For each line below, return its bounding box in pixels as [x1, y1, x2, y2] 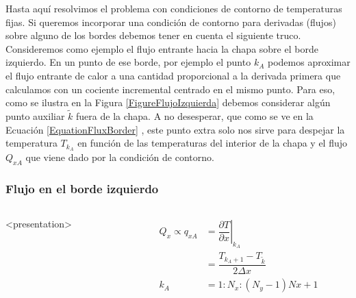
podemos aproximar [267, 55, 351, 69]
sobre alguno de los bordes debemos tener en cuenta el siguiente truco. [5, 28, 301, 42]
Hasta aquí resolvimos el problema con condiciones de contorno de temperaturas [5, 1, 342, 15]
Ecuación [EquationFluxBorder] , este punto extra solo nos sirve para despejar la [5, 122, 345, 136]
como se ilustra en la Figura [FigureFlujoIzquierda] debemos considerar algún [5, 95, 331, 110]
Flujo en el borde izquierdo [5, 179, 159, 197]
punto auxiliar [5, 108, 65, 123]
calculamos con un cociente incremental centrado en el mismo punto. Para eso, [5, 82, 335, 96]
